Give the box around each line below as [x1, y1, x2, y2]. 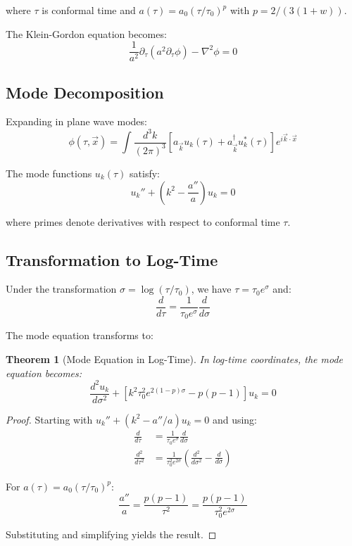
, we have [191, 281, 232, 296]
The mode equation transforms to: [6, 328, 153, 343]
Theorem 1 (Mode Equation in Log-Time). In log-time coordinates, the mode [6, 352, 344, 367]
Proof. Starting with [6, 412, 93, 426]
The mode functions [6, 165, 92, 180]
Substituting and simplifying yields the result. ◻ [6, 527, 217, 542]
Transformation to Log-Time [6, 248, 218, 270]
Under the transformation [6, 281, 117, 296]
